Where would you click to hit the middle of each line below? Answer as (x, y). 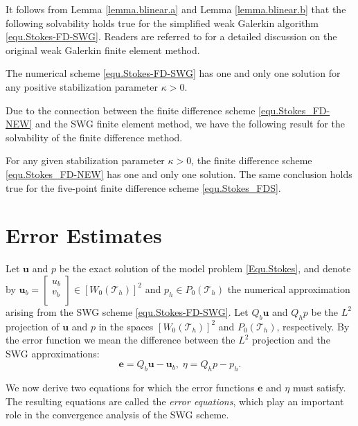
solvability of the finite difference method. (94, 137)
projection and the (291, 340)
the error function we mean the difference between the (120, 340)
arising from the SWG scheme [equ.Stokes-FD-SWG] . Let (127, 311)
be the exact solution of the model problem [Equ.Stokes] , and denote (205, 268)
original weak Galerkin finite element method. (103, 50)
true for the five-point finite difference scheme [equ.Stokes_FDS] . (143, 187)
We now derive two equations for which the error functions (130, 388)
